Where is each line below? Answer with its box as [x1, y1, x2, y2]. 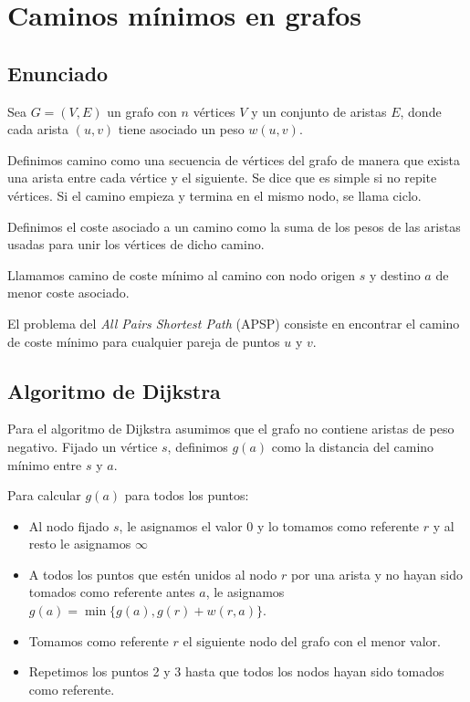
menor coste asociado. [7, 283, 130, 302]
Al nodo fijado [28, 516, 110, 535]
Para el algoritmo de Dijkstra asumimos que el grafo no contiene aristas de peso [7, 419, 454, 438]
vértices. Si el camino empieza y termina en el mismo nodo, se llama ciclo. [7, 185, 422, 204]
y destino [369, 265, 421, 284]
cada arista [7, 120, 69, 139]
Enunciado [7, 58, 109, 87]
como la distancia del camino [271, 436, 434, 456]
